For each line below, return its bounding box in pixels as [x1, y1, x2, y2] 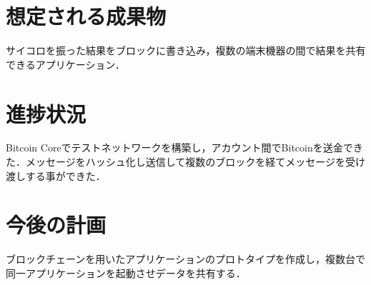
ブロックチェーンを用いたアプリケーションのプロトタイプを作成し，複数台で [6, 251, 366, 266]
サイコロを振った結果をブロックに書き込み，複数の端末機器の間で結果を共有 [6, 43, 366, 58]
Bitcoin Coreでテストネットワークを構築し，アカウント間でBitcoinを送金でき [6, 140, 363, 155]
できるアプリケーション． [6, 56, 125, 71]
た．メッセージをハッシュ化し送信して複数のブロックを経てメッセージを [6, 154, 346, 169]
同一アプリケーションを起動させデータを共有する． [6, 265, 246, 280]
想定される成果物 [6, 1, 167, 31]
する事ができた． [25, 168, 106, 183]
